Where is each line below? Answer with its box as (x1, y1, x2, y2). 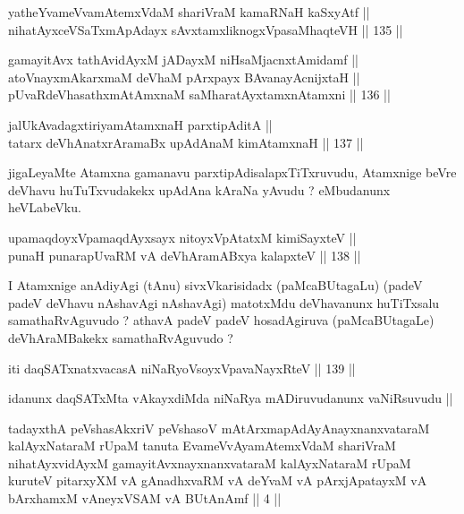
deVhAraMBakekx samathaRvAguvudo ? (8, 328, 233, 347)
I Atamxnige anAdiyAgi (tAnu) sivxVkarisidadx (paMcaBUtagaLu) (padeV (8, 276, 423, 295)
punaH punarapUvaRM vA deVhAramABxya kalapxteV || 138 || (8, 245, 361, 264)
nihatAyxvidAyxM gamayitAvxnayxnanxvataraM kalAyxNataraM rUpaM (8, 453, 411, 472)
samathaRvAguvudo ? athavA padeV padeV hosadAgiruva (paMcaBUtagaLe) (8, 311, 434, 330)
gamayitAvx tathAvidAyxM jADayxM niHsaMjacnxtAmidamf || (8, 50, 359, 69)
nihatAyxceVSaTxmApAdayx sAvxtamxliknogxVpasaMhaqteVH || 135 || (8, 20, 403, 39)
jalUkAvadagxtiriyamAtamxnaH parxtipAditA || (8, 115, 273, 133)
